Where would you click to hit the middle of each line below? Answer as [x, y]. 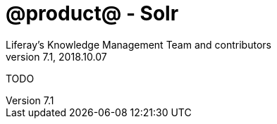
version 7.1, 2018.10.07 [56, 56]
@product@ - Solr [92, 13]
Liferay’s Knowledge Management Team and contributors [138, 44]
